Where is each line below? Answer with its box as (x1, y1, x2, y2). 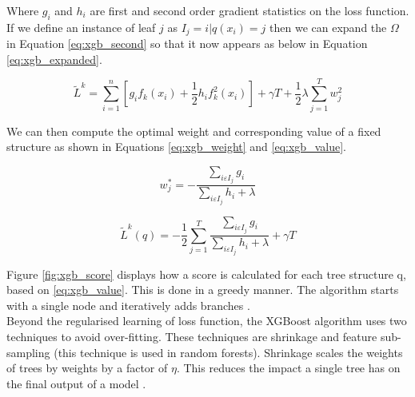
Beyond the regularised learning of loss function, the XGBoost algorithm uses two (6, 312, 407, 329)
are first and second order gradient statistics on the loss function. (90, 2, 409, 18)
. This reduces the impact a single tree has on (176, 359, 401, 376)
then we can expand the (269, 18, 387, 35)
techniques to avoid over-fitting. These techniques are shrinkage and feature (6, 328, 377, 344)
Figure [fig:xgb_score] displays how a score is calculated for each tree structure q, (6, 265, 406, 282)
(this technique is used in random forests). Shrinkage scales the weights (54, 343, 403, 360)
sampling (6, 343, 50, 360)
